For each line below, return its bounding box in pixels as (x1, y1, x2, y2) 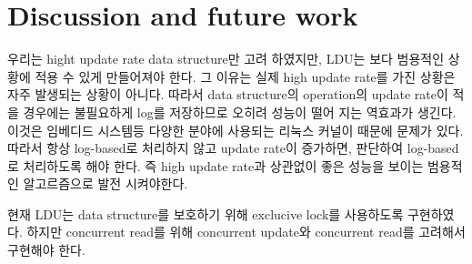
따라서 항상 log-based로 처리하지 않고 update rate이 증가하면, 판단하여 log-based (7, 138, 459, 157)
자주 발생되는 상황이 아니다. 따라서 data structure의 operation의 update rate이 (7, 85, 448, 104)
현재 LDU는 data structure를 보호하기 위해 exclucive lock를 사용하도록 (7, 204, 404, 223)
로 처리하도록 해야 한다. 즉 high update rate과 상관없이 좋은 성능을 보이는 (7, 156, 424, 175)
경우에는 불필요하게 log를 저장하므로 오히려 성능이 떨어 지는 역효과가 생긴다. (23, 102, 457, 121)
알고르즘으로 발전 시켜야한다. (23, 174, 188, 193)
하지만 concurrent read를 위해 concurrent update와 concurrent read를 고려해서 (26, 222, 466, 241)
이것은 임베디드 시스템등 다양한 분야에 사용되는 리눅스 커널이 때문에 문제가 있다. (7, 120, 464, 139)
